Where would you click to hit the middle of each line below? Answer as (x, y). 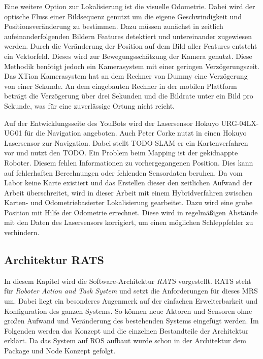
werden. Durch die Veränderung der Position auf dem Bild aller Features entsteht (131, 46)
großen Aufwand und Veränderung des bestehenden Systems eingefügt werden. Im (131, 321)
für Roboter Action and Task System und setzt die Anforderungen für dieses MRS (131, 291)
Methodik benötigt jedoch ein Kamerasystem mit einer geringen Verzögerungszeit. (132, 66)
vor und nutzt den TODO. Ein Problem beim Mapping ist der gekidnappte (121, 153)
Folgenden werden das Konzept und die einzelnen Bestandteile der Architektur (126, 330)
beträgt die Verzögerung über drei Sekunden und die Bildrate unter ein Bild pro (129, 96)
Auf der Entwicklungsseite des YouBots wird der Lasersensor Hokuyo (111, 123)
